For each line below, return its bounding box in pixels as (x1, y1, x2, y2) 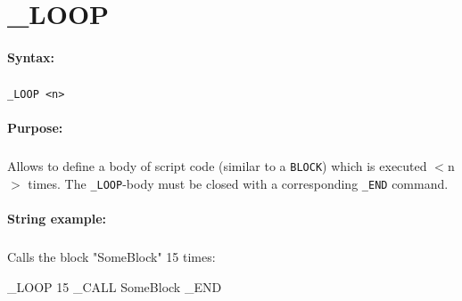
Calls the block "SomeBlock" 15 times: (7, 248, 216, 266)
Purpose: (7, 118, 63, 137)
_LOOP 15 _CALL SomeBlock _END (7, 277, 222, 296)
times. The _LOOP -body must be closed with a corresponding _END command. (28, 174, 449, 192)
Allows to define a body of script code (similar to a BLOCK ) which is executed (7, 157, 427, 175)
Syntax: (7, 47, 54, 66)
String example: (7, 209, 107, 228)
